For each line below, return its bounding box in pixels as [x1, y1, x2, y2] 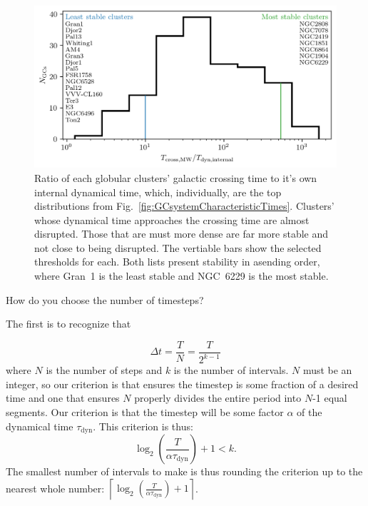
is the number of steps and [46, 363, 163, 378]
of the [297, 405, 322, 420]
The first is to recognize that [6, 316, 131, 331]
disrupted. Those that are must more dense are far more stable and [34, 226, 329, 241]
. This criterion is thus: [93, 418, 193, 433]
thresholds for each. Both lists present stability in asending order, [34, 254, 320, 269]
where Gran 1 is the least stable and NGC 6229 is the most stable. [34, 268, 329, 283]
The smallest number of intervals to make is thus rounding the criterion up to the [6, 464, 363, 479]
